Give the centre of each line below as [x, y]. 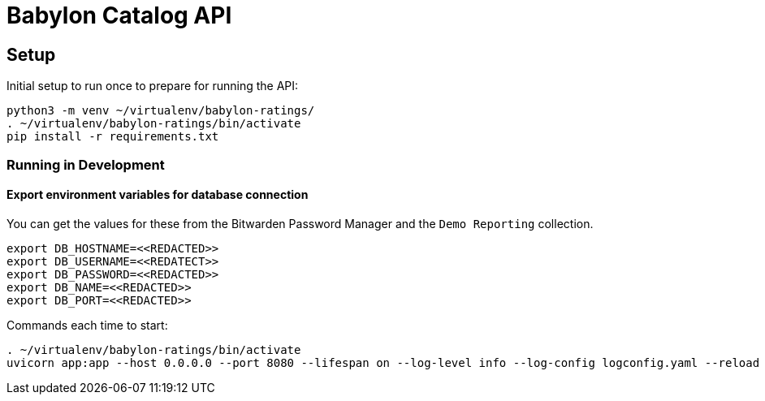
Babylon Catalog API [119, 15]
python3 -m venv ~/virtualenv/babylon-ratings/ [161, 111]
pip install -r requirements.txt [113, 137]
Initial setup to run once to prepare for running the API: [153, 86]
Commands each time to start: [87, 325]
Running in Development [86, 164]
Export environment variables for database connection [158, 195]
